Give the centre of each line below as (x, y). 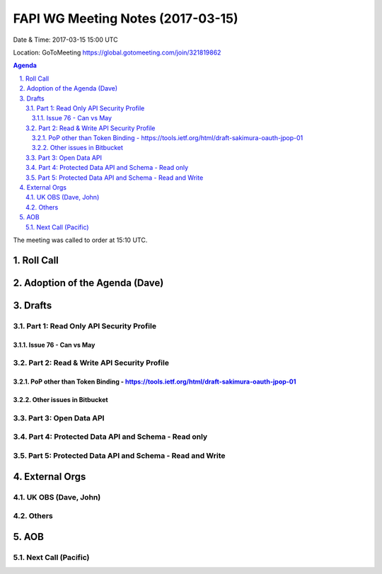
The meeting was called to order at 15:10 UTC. (80, 240)
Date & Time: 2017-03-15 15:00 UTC (65, 40)
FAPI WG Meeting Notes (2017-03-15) (126, 18)
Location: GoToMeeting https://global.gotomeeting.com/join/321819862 (117, 52)
